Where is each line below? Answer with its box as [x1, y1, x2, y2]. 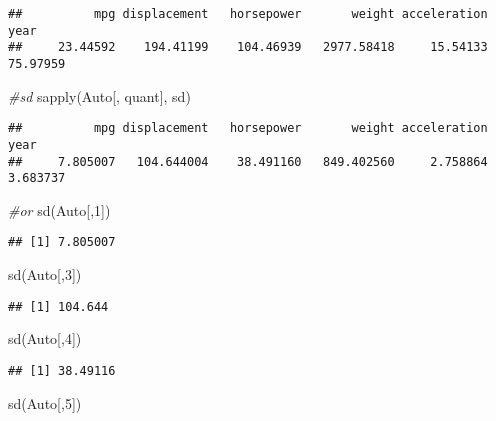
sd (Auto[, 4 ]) [8, 328, 82, 349]
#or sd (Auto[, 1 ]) [8, 199, 111, 220]
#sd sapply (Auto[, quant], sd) [8, 85, 191, 106]
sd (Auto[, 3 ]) [8, 264, 82, 285]
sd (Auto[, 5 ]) [8, 392, 82, 413]
